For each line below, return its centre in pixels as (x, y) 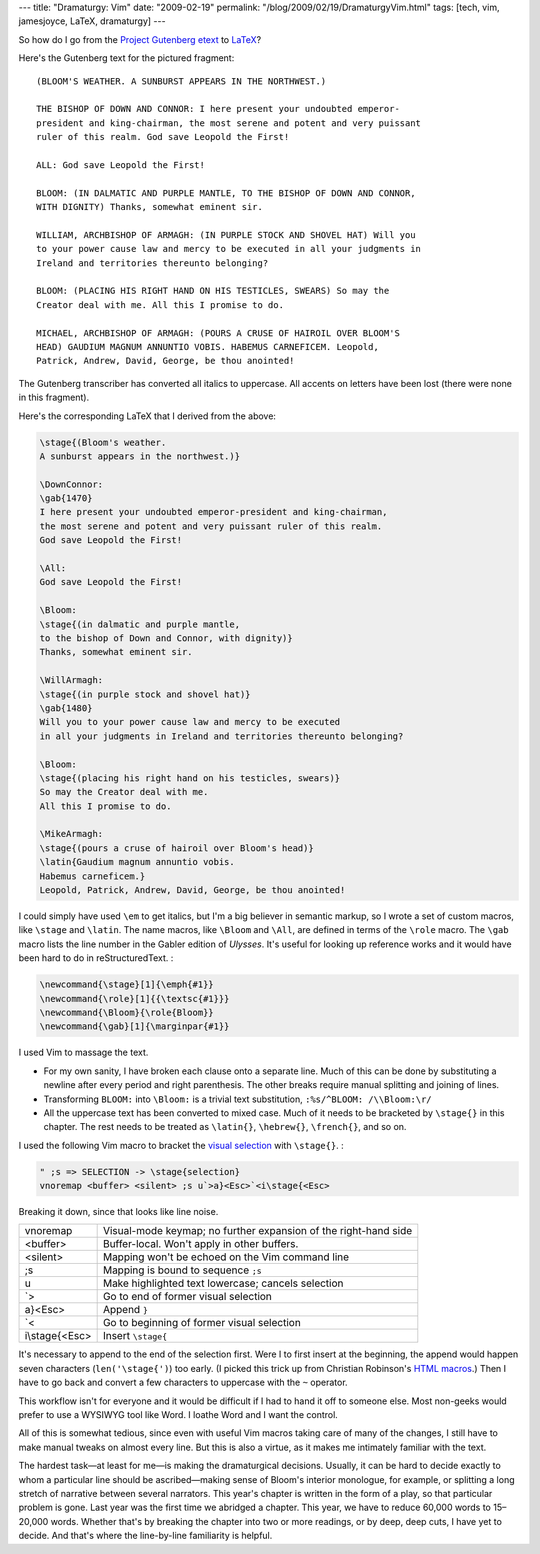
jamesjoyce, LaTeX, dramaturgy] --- (92, 21)
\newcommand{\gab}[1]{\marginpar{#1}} (134, 1026)
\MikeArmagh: (71, 834)
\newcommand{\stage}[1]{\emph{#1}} (126, 984)
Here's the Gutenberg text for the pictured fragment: (126, 58)
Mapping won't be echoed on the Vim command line (226, 1257)
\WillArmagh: (71, 680)
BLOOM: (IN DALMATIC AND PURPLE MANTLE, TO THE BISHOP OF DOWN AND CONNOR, (226, 193)
